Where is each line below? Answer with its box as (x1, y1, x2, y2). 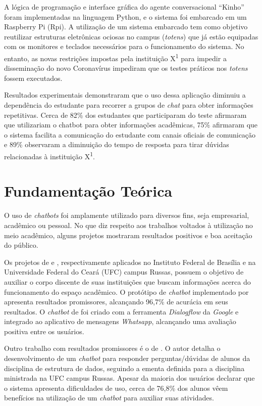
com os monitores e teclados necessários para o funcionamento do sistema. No (4, 41, 244, 52)
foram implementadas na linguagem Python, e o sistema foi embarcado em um (4, 11, 247, 22)
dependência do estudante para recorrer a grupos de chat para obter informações (4, 100, 253, 110)
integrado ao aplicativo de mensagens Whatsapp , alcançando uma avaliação (4, 316, 236, 327)
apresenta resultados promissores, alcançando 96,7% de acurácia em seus (4, 296, 228, 307)
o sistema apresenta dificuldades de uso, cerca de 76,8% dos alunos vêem (4, 382, 228, 393)
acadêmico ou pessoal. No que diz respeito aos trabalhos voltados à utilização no (4, 219, 253, 230)
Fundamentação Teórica (4, 181, 173, 201)
